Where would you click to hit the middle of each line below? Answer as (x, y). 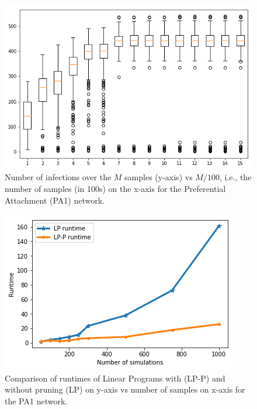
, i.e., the (235, 177)
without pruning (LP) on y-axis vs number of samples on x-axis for (125, 389)
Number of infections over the (58, 177)
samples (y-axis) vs (159, 177)
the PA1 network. (36, 401)
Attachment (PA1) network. (55, 200)
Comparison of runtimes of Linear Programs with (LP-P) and (115, 378)
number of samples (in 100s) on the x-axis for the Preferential (115, 189)
